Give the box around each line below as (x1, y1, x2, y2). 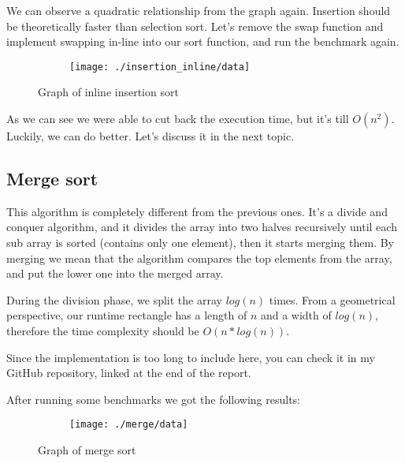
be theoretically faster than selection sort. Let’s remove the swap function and (6, 17, 384, 34)
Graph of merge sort (38, 442, 136, 458)
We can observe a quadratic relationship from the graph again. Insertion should (6, 2, 391, 18)
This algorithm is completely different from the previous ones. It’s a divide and (6, 203, 388, 219)
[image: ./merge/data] (69, 419, 188, 431)
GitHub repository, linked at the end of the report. (6, 364, 251, 381)
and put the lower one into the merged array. (6, 265, 224, 282)
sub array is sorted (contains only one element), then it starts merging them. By (6, 234, 394, 251)
